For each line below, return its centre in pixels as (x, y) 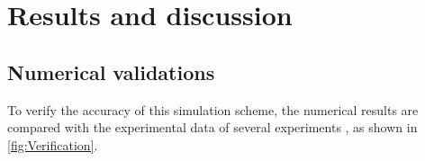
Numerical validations (111, 72)
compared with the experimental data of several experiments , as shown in (212, 127)
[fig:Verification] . (53, 144)
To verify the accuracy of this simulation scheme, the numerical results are (213, 109)
